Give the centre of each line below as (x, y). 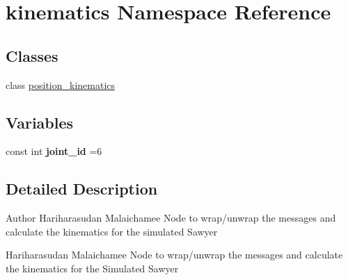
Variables (40, 122)
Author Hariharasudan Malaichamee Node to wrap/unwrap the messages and (171, 218)
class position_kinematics (61, 84)
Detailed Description (82, 189)
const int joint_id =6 (54, 151)
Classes (32, 55)
